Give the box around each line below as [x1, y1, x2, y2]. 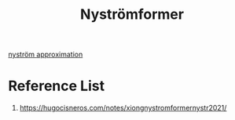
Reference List [8, 77, 105, 95]
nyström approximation [8, 49, 83, 60]
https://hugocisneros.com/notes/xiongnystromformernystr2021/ [19, 104, 227, 113]
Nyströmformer [79, 5, 185, 24]
